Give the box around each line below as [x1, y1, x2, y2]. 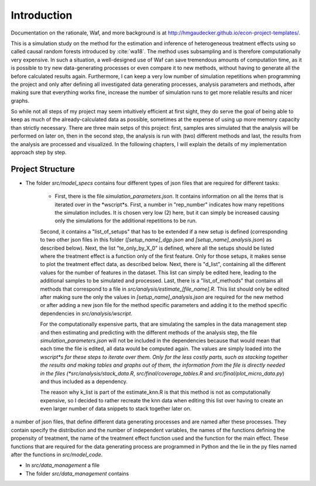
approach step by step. [11, 149, 67, 156]
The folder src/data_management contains [25, 470, 129, 477]
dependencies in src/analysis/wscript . [40, 310, 133, 317]
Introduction [11, 9, 73, 22]
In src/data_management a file [25, 462, 99, 469]
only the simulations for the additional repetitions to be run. [54, 217, 197, 225]
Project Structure [11, 164, 75, 174]
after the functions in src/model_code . [11, 451, 103, 459]
